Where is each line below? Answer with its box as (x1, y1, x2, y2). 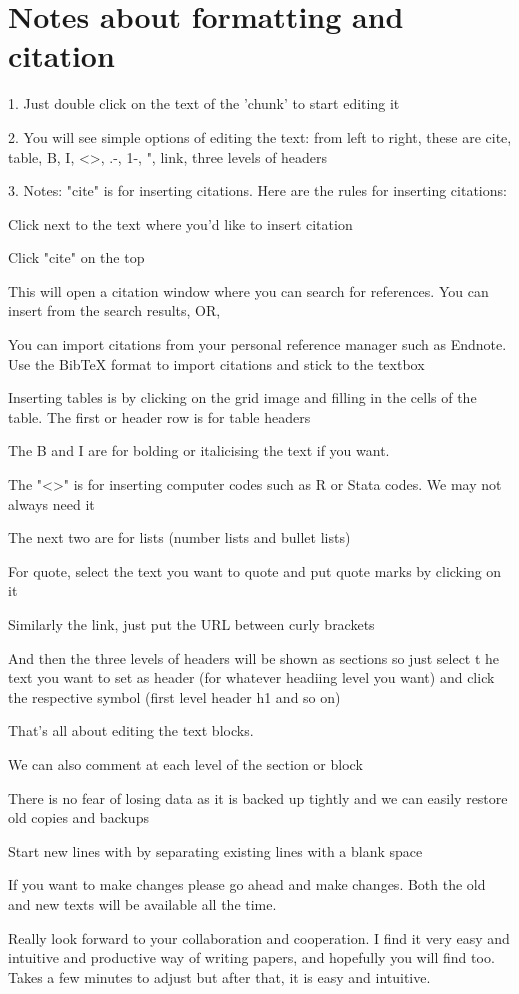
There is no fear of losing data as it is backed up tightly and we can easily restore (8, 787, 508, 808)
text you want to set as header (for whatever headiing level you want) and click (8, 667, 495, 688)
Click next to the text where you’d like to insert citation (8, 213, 353, 234)
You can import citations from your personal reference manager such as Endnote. (8, 334, 507, 355)
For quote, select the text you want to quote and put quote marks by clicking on (8, 560, 502, 581)
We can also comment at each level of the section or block (8, 753, 363, 774)
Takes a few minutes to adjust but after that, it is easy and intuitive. (8, 966, 431, 987)
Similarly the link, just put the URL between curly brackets (8, 614, 375, 634)
